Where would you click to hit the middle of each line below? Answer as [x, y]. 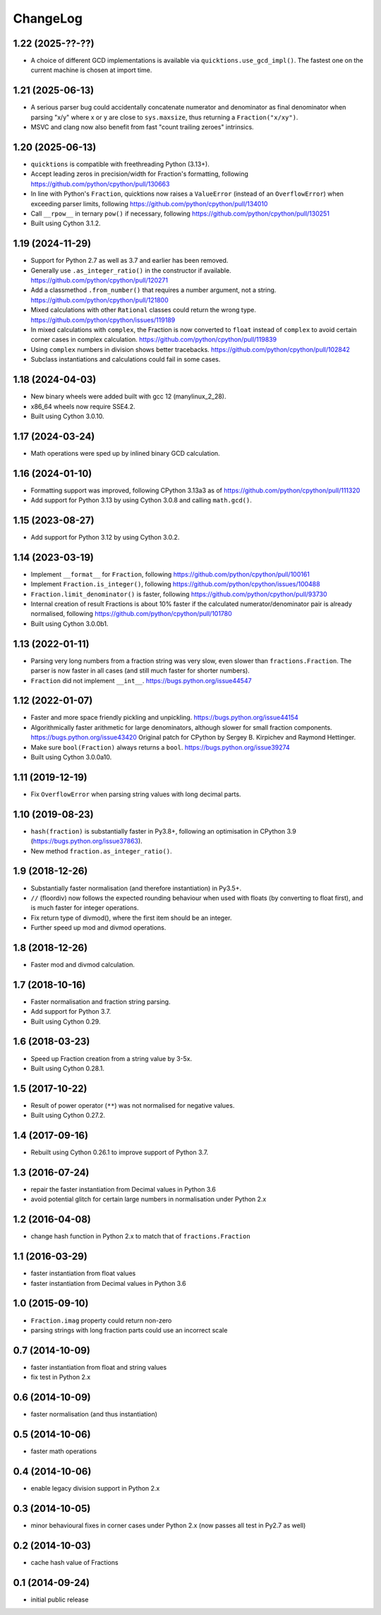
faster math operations [64, 1451]
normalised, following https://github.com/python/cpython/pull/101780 [131, 614]
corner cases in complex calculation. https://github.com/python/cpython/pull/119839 [154, 340]
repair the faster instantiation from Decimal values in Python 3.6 [123, 1190]
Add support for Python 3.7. [71, 1012]
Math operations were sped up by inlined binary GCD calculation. [125, 453]
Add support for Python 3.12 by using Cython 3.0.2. [105, 537]
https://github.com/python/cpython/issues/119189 [103, 320]
